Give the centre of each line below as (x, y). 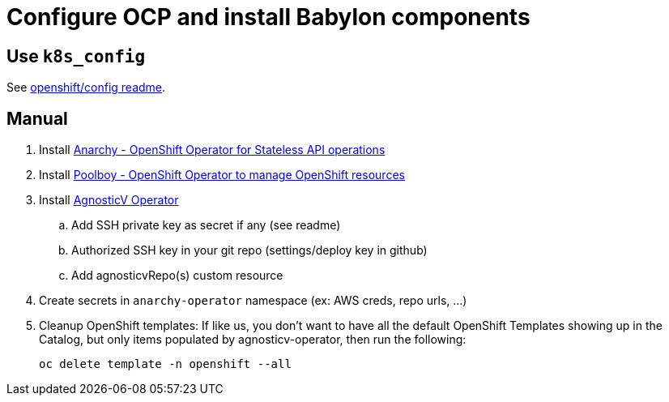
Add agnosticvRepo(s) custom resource (177, 276)
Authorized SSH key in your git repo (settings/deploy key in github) (249, 250)
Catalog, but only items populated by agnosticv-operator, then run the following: (253, 340)
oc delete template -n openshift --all (165, 364)
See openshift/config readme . (86, 88)
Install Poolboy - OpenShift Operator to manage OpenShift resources (222, 175)
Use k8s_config (76, 56)
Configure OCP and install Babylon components (268, 17)
